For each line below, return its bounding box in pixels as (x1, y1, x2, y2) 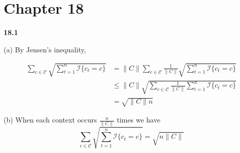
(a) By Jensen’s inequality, (4, 44, 86, 54)
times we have (117, 114, 160, 125)
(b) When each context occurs (4, 114, 97, 125)
